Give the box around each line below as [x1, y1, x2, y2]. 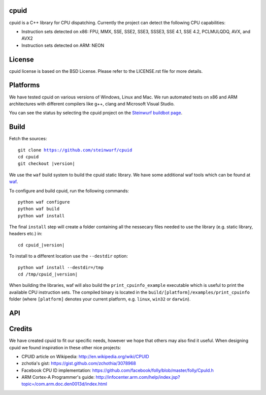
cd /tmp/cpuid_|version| [18, 272, 78, 277]
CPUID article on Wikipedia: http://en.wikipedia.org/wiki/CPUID [21, 353, 150, 359]
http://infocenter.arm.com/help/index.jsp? [96, 374, 180, 380]
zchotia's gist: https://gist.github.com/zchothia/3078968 [21, 361, 136, 366]
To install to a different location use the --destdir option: [9, 253, 128, 259]
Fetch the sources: [9, 136, 47, 142]
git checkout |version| [18, 161, 75, 167]
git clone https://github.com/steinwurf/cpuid [18, 147, 133, 152]
